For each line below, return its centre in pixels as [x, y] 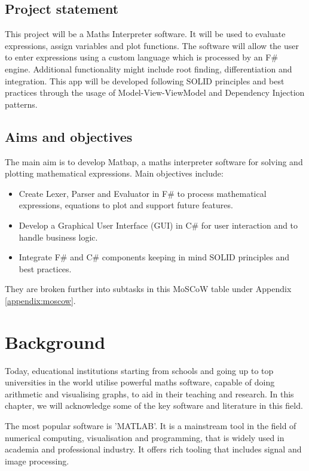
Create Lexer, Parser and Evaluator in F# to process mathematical [143, 193]
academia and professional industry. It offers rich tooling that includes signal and [153, 449]
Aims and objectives [69, 136]
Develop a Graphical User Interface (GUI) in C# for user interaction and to [158, 225]
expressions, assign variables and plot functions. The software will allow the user [152, 45]
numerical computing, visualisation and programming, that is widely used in [145, 437]
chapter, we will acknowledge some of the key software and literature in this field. [154, 405]
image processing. [37, 461]
